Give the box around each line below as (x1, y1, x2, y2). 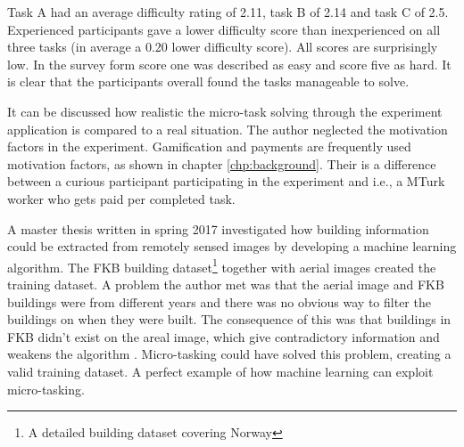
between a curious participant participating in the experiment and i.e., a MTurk (7, 172, 445, 191)
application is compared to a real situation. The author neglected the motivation (7, 119, 448, 138)
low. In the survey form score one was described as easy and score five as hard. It (7, 54, 452, 73)
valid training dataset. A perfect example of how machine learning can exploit (7, 362, 434, 380)
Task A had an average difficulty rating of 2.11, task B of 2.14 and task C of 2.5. (7, 3, 449, 20)
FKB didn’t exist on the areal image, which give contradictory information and (7, 327, 440, 345)
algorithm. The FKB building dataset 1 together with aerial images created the (7, 255, 436, 276)
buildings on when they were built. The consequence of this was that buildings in (7, 310, 452, 329)
